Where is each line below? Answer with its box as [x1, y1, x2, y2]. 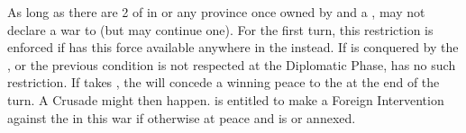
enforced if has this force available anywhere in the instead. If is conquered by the [7, 38, 459, 57]
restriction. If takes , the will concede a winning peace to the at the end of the [7, 73, 440, 92]
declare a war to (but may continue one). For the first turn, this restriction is [7, 20, 434, 39]
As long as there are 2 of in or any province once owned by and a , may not [7, 3, 425, 21]
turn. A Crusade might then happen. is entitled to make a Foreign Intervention [7, 90, 444, 109]
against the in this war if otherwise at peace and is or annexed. [7, 108, 356, 127]
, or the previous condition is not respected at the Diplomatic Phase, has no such [7, 55, 456, 74]
